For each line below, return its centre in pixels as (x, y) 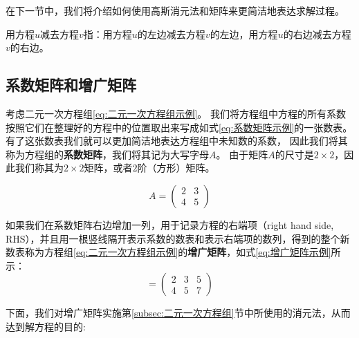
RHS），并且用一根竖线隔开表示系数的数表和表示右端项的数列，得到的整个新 (178, 238)
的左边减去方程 (171, 34)
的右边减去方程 (317, 34)
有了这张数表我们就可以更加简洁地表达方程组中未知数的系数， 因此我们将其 (177, 141)
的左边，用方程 (244, 34)
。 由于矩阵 (242, 154)
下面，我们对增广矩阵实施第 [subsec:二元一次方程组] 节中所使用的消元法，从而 (178, 313)
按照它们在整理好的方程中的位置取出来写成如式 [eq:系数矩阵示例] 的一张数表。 (179, 127)
